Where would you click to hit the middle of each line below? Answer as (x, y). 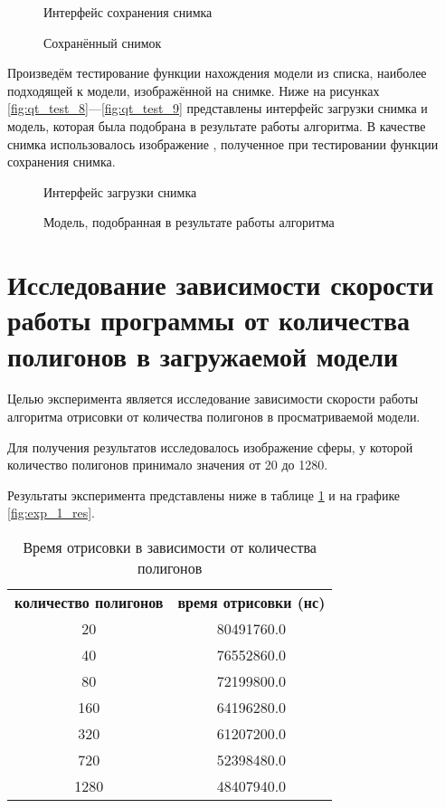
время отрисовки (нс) (251, 602)
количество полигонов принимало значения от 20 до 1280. (168, 465)
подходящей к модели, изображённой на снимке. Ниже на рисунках (194, 90)
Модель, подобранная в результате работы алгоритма (189, 222)
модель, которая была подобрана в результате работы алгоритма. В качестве (217, 125)
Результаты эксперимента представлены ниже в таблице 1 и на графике (204, 494)
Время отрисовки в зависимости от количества (170, 547)
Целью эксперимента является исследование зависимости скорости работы (213, 399)
